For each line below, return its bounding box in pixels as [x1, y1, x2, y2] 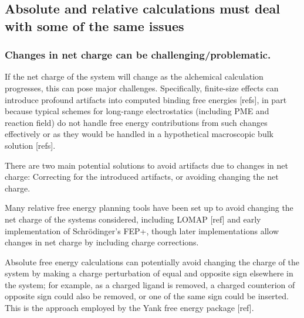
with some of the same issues [5, 16, 184, 35]
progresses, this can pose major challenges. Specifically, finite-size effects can [5, 81, 279, 94]
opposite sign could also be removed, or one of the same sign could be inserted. [5, 290, 289, 302]
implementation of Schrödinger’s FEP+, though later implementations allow [5, 224, 279, 237]
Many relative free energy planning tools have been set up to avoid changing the [5, 201, 293, 214]
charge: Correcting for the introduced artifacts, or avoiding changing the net [5, 170, 279, 183]
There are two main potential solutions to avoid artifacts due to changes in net [5, 159, 289, 171]
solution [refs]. [5, 139, 56, 151]
